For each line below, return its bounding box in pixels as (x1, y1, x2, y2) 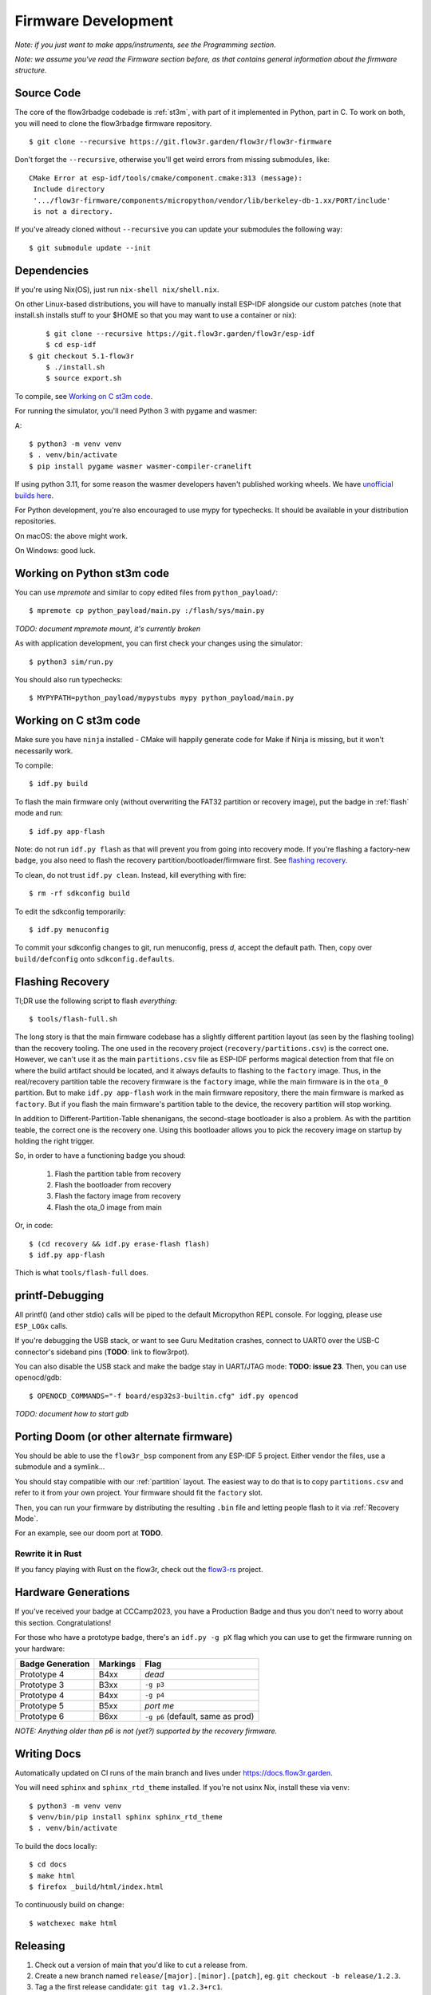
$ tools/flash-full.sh (29, 1014, 118, 1023)
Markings (98, 1658, 136, 1669)
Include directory (33, 184, 105, 194)
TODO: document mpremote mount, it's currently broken (14, 623, 201, 634)
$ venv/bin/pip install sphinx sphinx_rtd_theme (29, 1812, 223, 1821)
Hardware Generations (14, 1586, 131, 1599)
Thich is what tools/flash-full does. (14, 1268, 149, 1278)
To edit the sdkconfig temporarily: (14, 907, 127, 916)
